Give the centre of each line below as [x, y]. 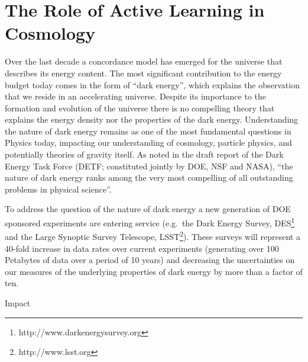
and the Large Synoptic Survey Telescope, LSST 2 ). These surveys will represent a [153, 236]
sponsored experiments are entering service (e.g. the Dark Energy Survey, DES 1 [150, 222]
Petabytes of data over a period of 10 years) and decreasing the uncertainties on [150, 260]
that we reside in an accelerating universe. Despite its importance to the [136, 96]
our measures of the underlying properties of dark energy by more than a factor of [154, 271]
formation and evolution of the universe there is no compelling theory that [140, 108]
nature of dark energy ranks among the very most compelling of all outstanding [149, 177]
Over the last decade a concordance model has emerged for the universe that [144, 61]
